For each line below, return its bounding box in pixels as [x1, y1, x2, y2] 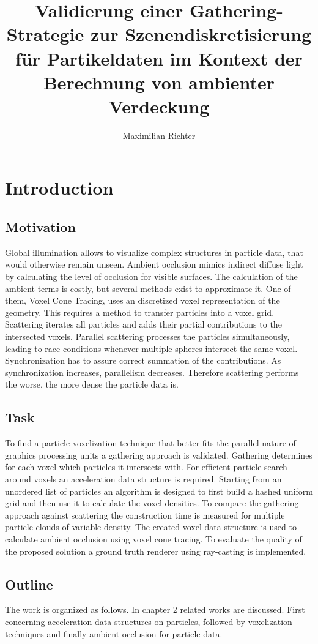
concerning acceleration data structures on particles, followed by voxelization [5, 615, 292, 627]
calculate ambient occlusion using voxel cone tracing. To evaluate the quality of [5, 532, 302, 545]
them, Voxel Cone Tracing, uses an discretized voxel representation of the [5, 294, 280, 307]
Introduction [5, 175, 114, 200]
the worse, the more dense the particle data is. [5, 378, 179, 391]
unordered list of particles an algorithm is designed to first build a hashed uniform [5, 484, 313, 497]
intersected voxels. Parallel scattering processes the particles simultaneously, [5, 330, 290, 343]
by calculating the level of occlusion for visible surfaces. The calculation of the [5, 270, 298, 283]
